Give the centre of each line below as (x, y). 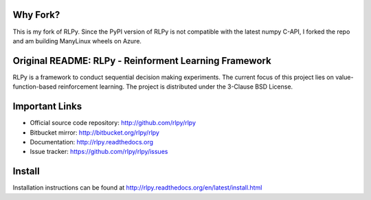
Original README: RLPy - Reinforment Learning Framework (142, 61)
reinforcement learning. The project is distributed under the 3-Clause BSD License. (176, 87)
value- (345, 77)
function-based (35, 87)
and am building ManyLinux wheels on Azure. (77, 41)
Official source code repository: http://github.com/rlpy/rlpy (113, 123)
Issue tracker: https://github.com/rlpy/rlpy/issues (99, 152)
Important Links (47, 107)
